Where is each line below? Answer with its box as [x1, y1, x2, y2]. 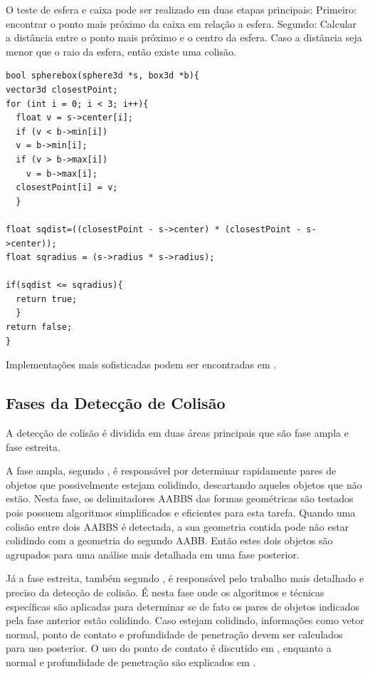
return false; [6, 322, 73, 333]
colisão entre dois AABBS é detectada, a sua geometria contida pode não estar [6, 519, 349, 534]
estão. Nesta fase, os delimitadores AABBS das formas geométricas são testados [6, 491, 354, 506]
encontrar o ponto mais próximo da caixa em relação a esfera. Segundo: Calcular [6, 16, 357, 31]
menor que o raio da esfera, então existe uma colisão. [6, 43, 236, 58]
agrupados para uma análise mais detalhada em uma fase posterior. [6, 546, 300, 561]
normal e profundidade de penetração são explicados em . [6, 654, 256, 669]
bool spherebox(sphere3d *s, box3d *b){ [6, 71, 200, 81]
